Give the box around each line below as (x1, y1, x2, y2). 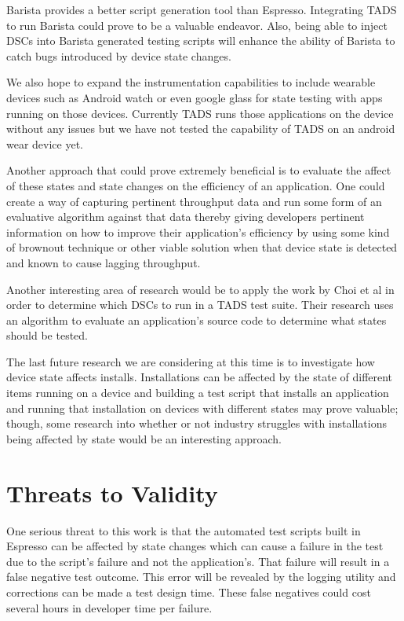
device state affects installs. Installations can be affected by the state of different (6, 369, 393, 385)
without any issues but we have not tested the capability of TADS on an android (6, 120, 395, 137)
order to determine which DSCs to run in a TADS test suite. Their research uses (6, 296, 394, 313)
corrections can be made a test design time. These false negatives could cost (6, 583, 371, 600)
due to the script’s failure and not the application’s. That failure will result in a (6, 553, 390, 569)
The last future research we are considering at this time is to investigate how (6, 353, 375, 369)
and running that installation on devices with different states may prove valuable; (6, 399, 399, 416)
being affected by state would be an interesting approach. (6, 430, 282, 446)
